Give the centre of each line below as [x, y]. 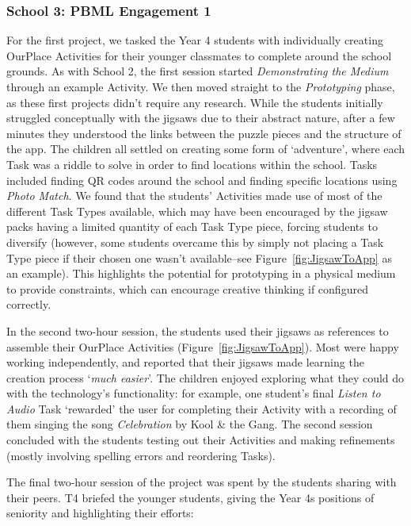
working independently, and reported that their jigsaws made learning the [185, 362]
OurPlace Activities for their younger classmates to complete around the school [199, 55]
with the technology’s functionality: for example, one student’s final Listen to [194, 393]
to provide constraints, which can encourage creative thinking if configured [187, 288]
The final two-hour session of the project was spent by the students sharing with [202, 482]
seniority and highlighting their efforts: [100, 513]
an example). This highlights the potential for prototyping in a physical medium [201, 273]
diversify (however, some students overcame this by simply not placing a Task [195, 242]
